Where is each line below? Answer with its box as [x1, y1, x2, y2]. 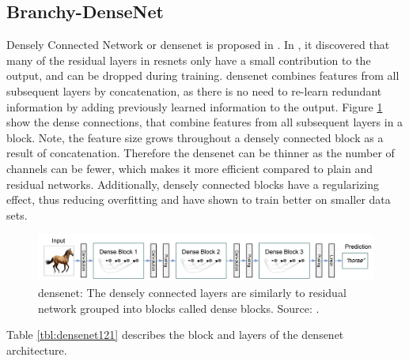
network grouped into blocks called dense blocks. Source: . [38, 299, 320, 316]
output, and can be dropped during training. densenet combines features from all [6, 67, 400, 84]
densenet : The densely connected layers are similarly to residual [38, 284, 347, 300]
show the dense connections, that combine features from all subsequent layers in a [6, 114, 403, 130]
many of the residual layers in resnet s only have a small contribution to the [6, 51, 371, 68]
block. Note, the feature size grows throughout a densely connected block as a [6, 129, 384, 145]
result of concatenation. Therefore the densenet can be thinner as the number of [6, 145, 395, 161]
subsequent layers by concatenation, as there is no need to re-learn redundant [6, 82, 382, 99]
